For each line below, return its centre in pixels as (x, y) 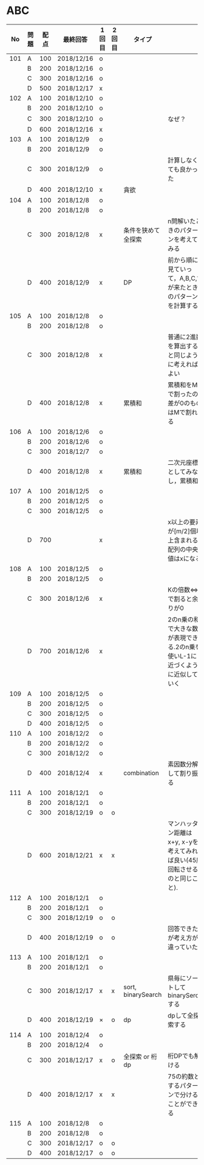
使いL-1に (182, 656)
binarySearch (143, 994)
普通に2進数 (185, 337)
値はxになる (185, 558)
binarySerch (185, 995)
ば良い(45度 (185, 860)
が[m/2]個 (182, 531)
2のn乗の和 (184, 619)
